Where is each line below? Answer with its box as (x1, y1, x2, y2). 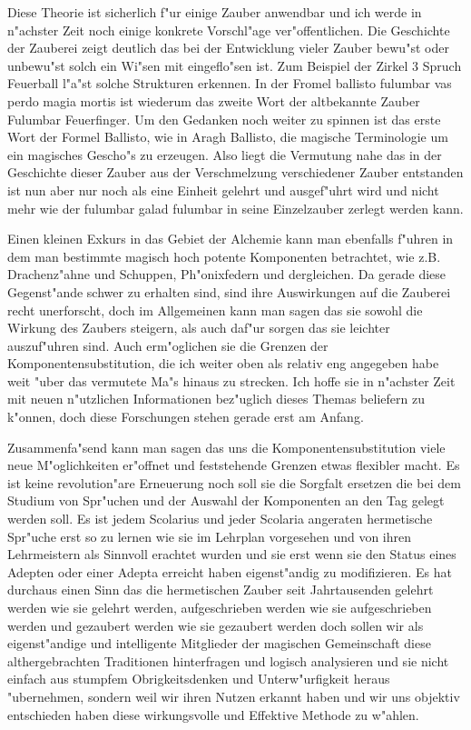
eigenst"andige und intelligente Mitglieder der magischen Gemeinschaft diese (7, 634, 431, 653)
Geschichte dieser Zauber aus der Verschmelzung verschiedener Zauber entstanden (7, 163, 464, 182)
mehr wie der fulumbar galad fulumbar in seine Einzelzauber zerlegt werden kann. (7, 198, 464, 217)
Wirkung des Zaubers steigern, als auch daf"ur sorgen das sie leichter (7, 318, 390, 337)
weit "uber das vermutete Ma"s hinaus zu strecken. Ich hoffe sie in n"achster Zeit (7, 371, 456, 390)
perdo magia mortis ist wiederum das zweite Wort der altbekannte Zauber (7, 91, 420, 110)
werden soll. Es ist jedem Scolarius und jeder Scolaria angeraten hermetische (7, 509, 433, 528)
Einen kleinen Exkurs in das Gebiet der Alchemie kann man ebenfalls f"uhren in (7, 229, 454, 248)
